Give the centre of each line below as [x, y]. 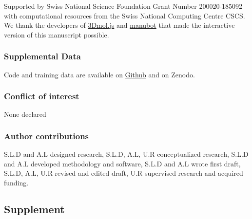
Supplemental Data [42, 56]
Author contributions [47, 136]
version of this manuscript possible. [57, 34]
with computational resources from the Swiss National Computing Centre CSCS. [125, 15]
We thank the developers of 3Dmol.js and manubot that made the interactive [119, 25]
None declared [25, 114]
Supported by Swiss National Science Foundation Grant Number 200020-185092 [123, 6]
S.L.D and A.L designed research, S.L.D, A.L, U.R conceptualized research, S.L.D [126, 154]
